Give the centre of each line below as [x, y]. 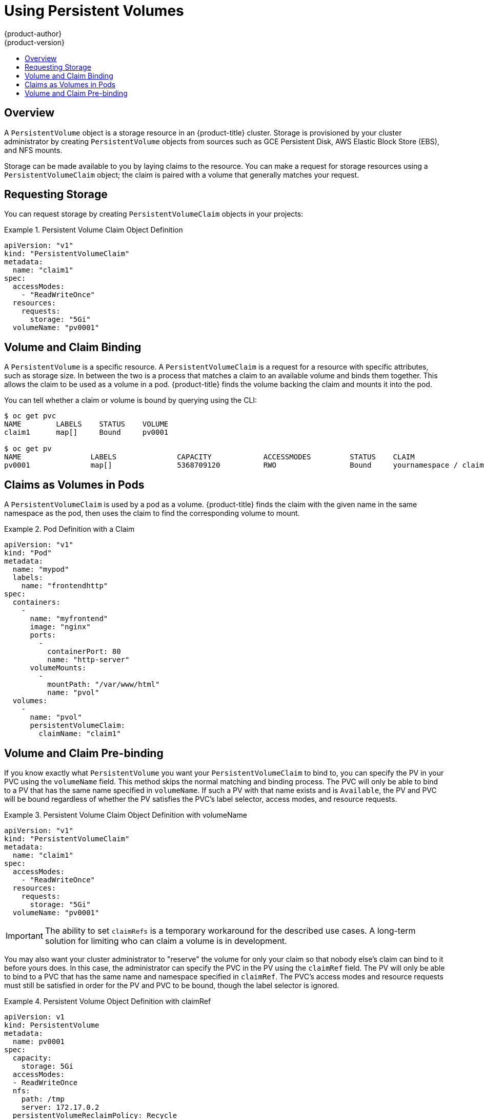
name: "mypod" [41, 570]
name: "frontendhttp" [65, 586]
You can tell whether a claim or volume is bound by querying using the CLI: [131, 400]
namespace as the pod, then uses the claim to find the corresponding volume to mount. [152, 513]
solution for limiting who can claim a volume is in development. [166, 941]
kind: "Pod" [28, 553]
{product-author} [33, 33]
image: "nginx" [60, 627]
